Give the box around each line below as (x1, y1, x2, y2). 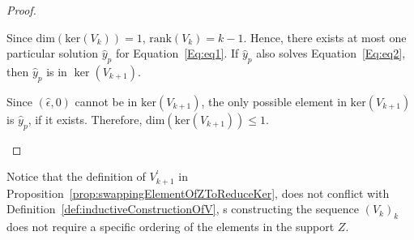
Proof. (6, 2, 36, 18)
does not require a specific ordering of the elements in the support (6, 218, 335, 235)
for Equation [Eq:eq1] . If (115, 45, 239, 62)
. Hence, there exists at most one (243, 28, 407, 45)
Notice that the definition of (6, 168, 146, 185)
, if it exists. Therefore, (28, 110, 143, 127)
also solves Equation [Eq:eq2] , (256, 45, 406, 62)
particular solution (6, 45, 98, 62)
